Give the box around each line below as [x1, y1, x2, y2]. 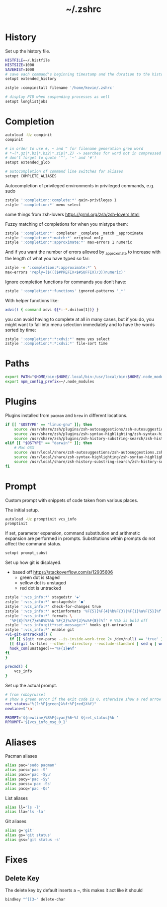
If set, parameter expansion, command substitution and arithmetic [5, 530, 140, 536]
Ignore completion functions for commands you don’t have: [5, 279, 127, 285]
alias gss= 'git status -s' [5, 838, 61, 843]
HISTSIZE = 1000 [5, 62, 35, 67]
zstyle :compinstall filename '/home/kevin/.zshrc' [5, 85, 114, 90]
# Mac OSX [14, 446, 35, 451]
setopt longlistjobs [5, 99, 48, 104]
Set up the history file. [5, 48, 51, 54]
